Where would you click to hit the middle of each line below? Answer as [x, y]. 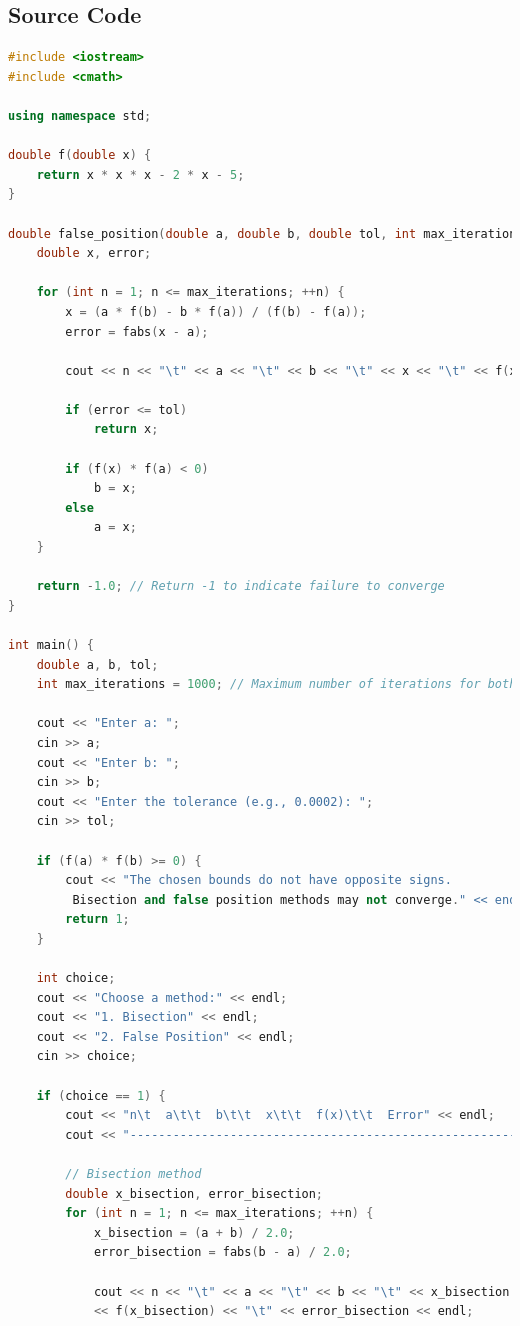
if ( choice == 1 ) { [101, 1095]
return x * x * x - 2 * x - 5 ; [140, 174]
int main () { [51, 645]
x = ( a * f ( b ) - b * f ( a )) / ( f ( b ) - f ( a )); [216, 311]
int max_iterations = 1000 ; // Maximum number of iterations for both [276, 684]
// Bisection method [133, 1174]
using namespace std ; [80, 115]
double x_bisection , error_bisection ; [194, 1193]
